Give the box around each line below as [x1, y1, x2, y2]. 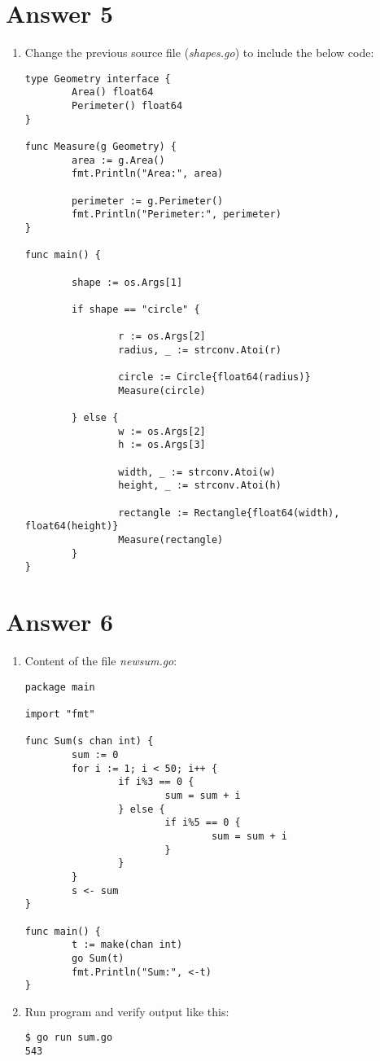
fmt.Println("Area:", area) [72, 168, 224, 180]
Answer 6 [6, 605, 114, 638]
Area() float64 [72, 86, 154, 99]
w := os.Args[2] [118, 425, 206, 437]
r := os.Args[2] [118, 331, 206, 343]
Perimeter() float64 [72, 100, 183, 112]
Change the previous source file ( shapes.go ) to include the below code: [24, 44, 374, 61]
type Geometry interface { [24, 72, 171, 85]
